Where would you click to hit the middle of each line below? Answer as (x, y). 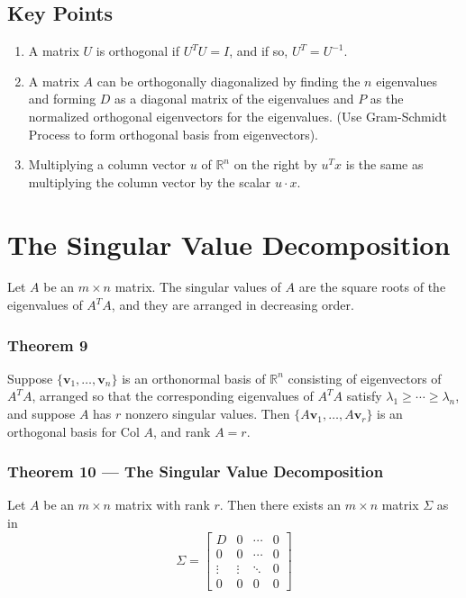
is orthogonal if (138, 51)
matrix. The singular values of (198, 287)
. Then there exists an (280, 505)
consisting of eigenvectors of (365, 378)
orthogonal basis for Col (73, 431)
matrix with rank (162, 505)
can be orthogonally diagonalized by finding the (228, 81)
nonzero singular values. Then (208, 414)
